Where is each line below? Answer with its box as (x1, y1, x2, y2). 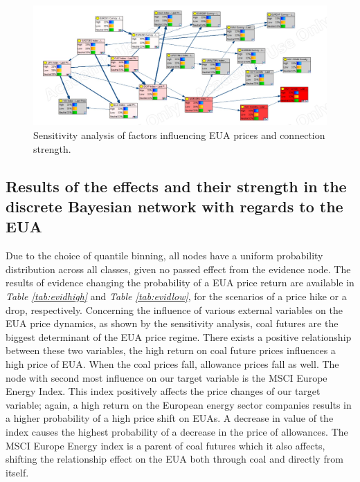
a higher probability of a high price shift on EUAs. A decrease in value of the (6, 411, 334, 425)
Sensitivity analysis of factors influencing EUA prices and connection (33, 128, 325, 142)
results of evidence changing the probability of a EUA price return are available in (6, 275, 354, 290)
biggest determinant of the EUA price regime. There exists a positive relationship (6, 329, 352, 344)
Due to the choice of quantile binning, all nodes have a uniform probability (6, 248, 323, 263)
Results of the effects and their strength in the (6, 175, 347, 196)
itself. (6, 465, 29, 479)
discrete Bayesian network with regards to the (6, 196, 343, 217)
